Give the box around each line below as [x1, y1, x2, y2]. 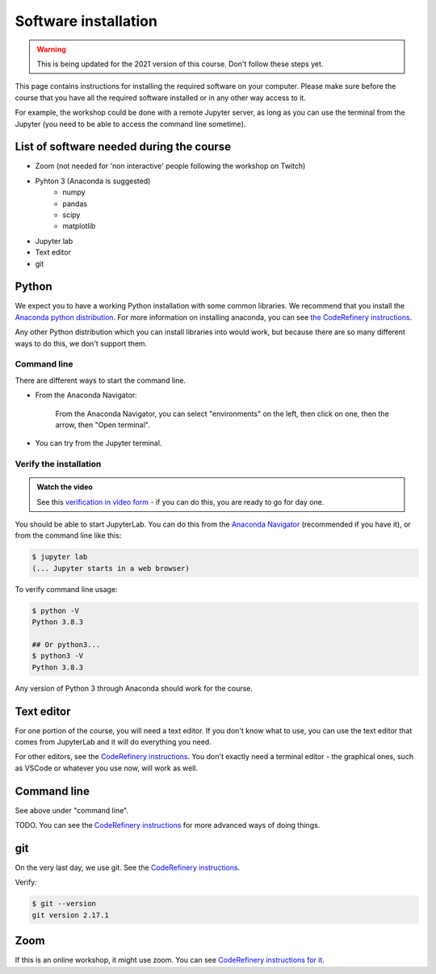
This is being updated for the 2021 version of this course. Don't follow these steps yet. [36, 59, 324, 69]
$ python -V [31, 606, 80, 615]
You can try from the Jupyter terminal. [35, 439, 162, 448]
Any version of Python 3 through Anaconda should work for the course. [15, 683, 254, 693]
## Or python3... [31, 640, 101, 649]
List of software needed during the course [15, 140, 232, 153]
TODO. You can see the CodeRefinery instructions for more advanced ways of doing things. [15, 821, 321, 830]
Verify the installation [15, 459, 102, 470]
